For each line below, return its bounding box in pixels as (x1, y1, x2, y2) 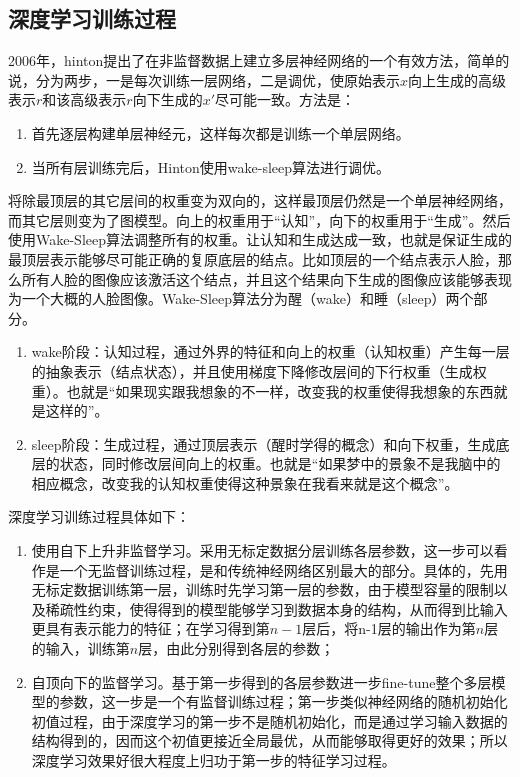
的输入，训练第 (31, 638, 130, 659)
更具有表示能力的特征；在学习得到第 (31, 618, 270, 639)
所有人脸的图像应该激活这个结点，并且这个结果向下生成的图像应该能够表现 (21, 268, 512, 289)
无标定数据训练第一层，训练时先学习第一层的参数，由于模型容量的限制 (31, 579, 494, 600)
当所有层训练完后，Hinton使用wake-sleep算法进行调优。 (31, 156, 391, 177)
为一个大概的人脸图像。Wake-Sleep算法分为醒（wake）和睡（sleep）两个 (8, 288, 474, 309)
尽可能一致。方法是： (215, 89, 356, 110)
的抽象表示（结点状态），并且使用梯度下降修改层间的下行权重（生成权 (31, 360, 487, 381)
